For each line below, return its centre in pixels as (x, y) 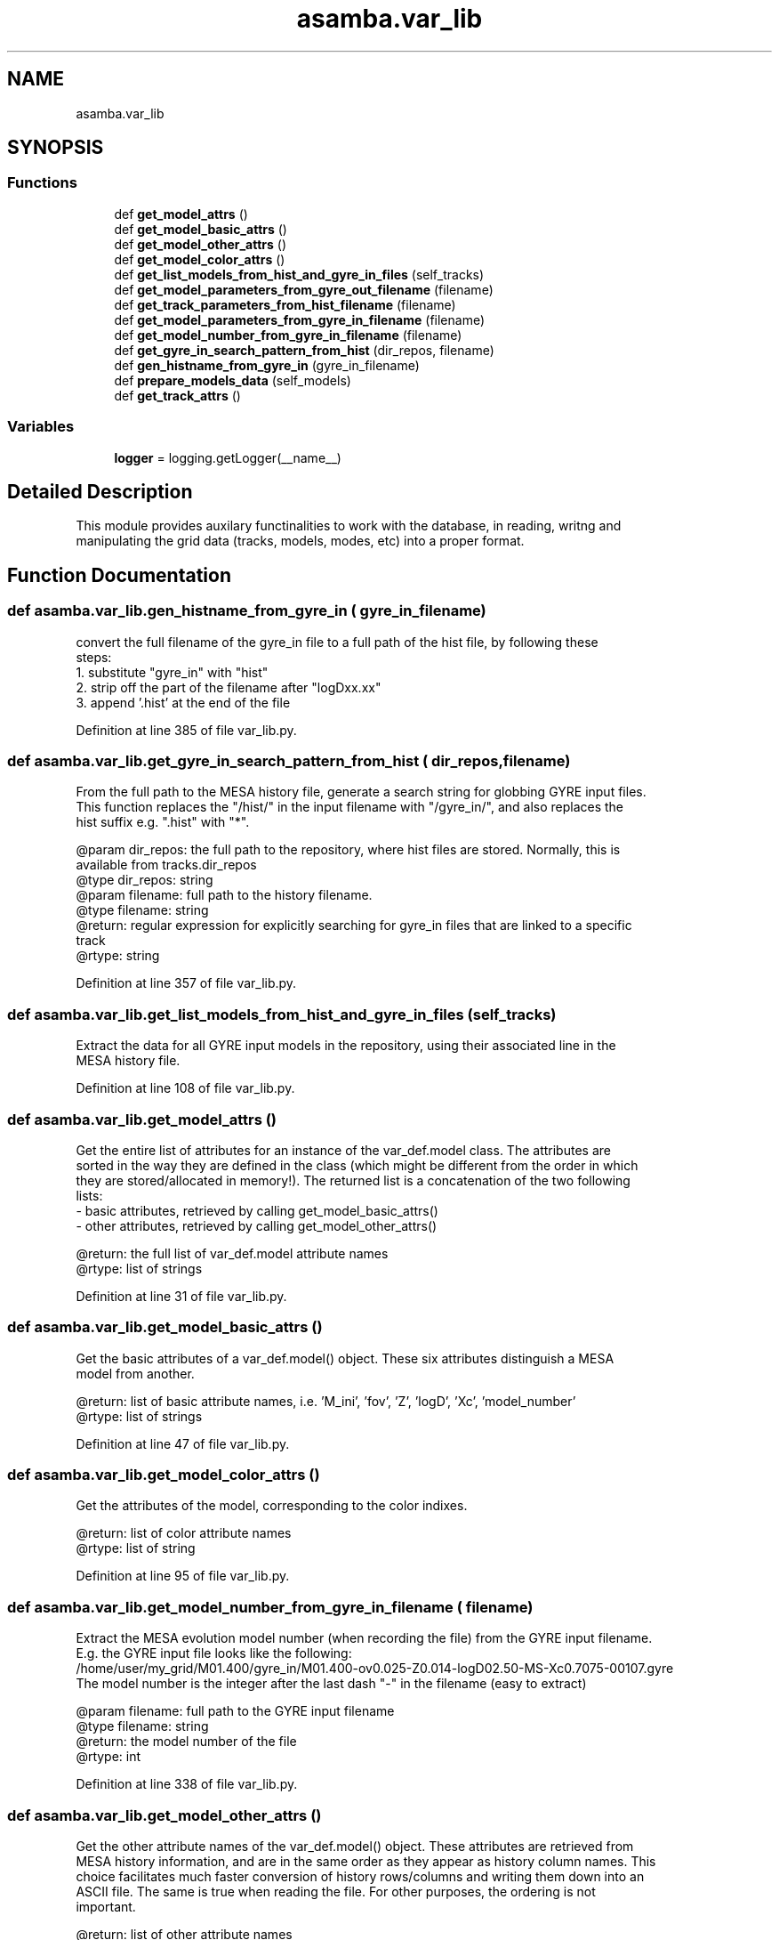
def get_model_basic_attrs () (201, 229)
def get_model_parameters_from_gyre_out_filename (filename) (304, 289)
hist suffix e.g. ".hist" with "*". (163, 822)
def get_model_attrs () (181, 214)
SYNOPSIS (56, 148)
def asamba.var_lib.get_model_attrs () (142, 1119)
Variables (41, 427)
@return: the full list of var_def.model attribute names (232, 1253)
